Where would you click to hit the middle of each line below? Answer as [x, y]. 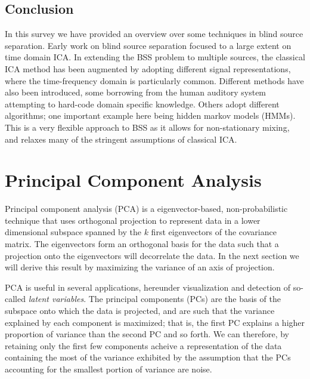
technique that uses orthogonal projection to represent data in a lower [133, 220]
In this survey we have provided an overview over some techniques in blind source [154, 34]
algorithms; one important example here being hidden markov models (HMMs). [150, 115]
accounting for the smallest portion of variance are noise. [108, 369]
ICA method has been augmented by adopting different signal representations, [148, 68]
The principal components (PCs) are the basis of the [185, 299]
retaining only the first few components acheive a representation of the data [143, 345]
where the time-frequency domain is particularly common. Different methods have [154, 80]
